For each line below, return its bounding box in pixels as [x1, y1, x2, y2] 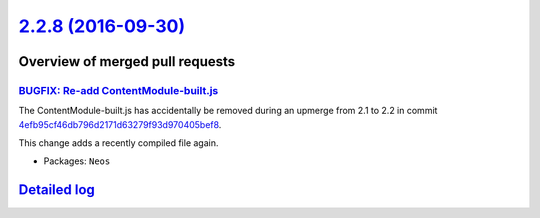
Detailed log [18, 181, 95, 199]
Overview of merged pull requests [18, 53, 236, 70]
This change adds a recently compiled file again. [18, 137, 219, 149]
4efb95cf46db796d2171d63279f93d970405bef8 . [18, 118, 222, 130]
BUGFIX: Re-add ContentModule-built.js [18, 83, 219, 97]
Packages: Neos [43, 155, 111, 167]
